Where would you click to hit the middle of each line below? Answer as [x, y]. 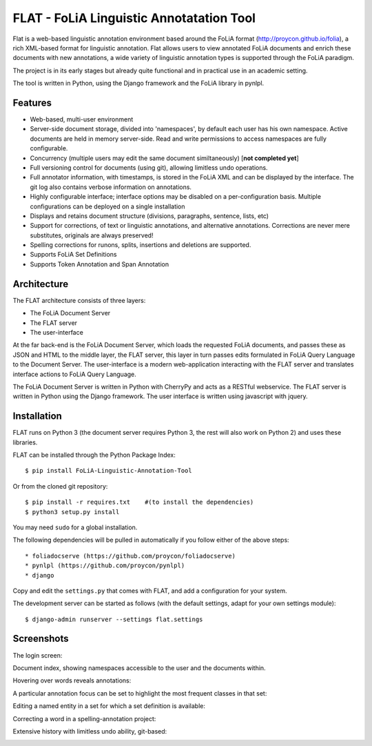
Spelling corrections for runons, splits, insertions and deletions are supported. [141, 245]
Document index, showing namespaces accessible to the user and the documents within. [139, 668]
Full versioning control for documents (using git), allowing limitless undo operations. [149, 167]
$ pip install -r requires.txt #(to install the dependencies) [139, 502]
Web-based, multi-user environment [82, 119]
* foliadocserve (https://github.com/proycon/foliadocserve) [130, 556]
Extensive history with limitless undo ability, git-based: [90, 731]
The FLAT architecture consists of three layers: [79, 300]
